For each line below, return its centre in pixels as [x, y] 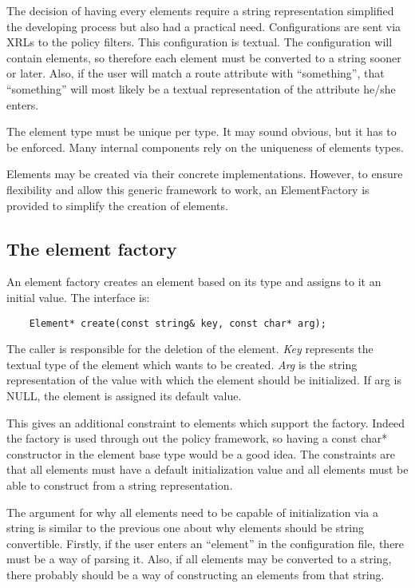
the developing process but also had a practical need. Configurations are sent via [204, 26]
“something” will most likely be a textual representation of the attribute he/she [201, 88]
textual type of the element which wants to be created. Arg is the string [182, 364]
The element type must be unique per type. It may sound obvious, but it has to [202, 131]
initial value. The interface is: [78, 297]
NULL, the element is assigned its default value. [124, 395]
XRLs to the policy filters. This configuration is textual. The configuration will [200, 42]
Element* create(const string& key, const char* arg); [178, 323]
